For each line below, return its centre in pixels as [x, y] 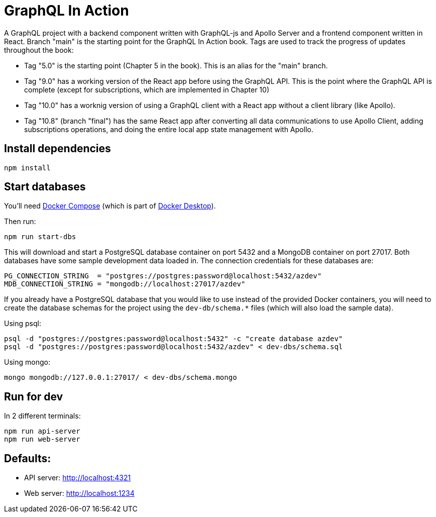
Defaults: [28, 458]
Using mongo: [27, 362]
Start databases [45, 187]
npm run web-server [42, 439]
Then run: [20, 222]
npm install [27, 168]
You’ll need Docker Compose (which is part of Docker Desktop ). [110, 206]
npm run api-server [42, 431]
